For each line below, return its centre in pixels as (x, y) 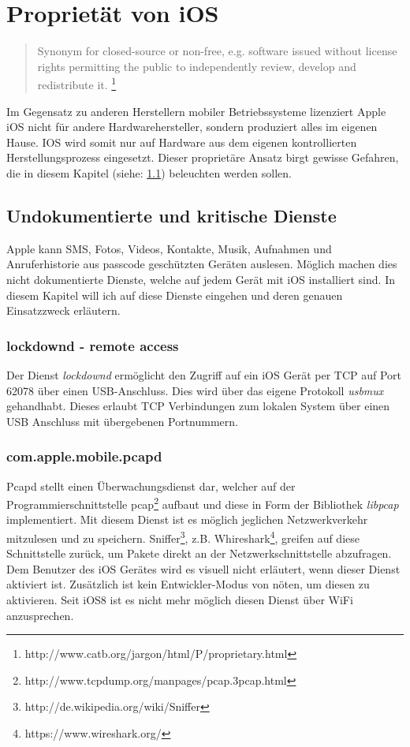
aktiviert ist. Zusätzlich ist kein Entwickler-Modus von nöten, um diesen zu (188, 584)
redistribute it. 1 (77, 83)
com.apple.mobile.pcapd (84, 456)
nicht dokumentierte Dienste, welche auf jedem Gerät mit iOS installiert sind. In (201, 279)
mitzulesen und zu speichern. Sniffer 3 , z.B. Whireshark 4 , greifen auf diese (183, 536)
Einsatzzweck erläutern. (63, 310)
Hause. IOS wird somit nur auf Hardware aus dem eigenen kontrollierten (182, 142)
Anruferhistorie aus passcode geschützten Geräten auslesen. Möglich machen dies (202, 264)
